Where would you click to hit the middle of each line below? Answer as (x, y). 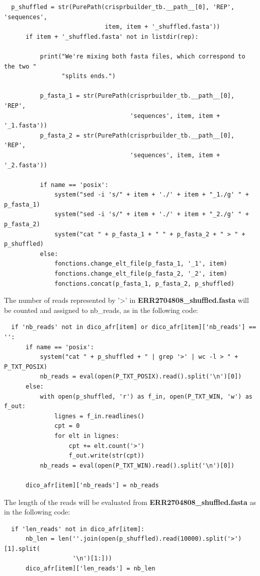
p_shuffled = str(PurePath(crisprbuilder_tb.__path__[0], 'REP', (123, 7)
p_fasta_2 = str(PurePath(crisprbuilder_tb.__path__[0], (137, 135)
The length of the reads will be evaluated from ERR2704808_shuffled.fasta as (130, 502)
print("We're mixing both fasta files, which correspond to (143, 56)
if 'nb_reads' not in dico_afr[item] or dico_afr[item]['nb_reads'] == (134, 327)
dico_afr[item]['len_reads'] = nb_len (90, 569)
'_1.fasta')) (26, 126)
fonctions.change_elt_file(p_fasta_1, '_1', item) (141, 264)
